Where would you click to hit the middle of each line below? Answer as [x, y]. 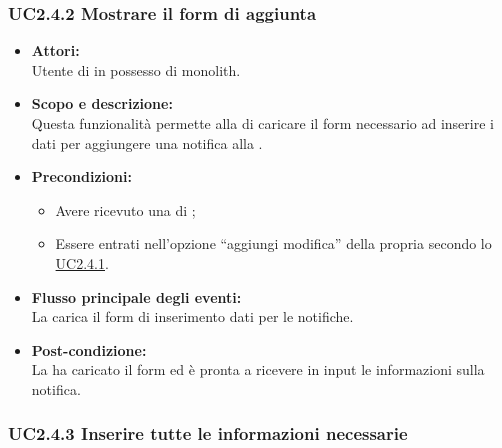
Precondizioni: [81, 176]
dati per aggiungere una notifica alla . [147, 142]
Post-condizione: [89, 349]
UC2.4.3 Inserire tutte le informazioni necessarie [208, 433]
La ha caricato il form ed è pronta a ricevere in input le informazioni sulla [258, 369]
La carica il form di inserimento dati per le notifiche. [192, 316]
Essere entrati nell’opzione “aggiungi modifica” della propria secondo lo [273, 243]
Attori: [55, 50]
